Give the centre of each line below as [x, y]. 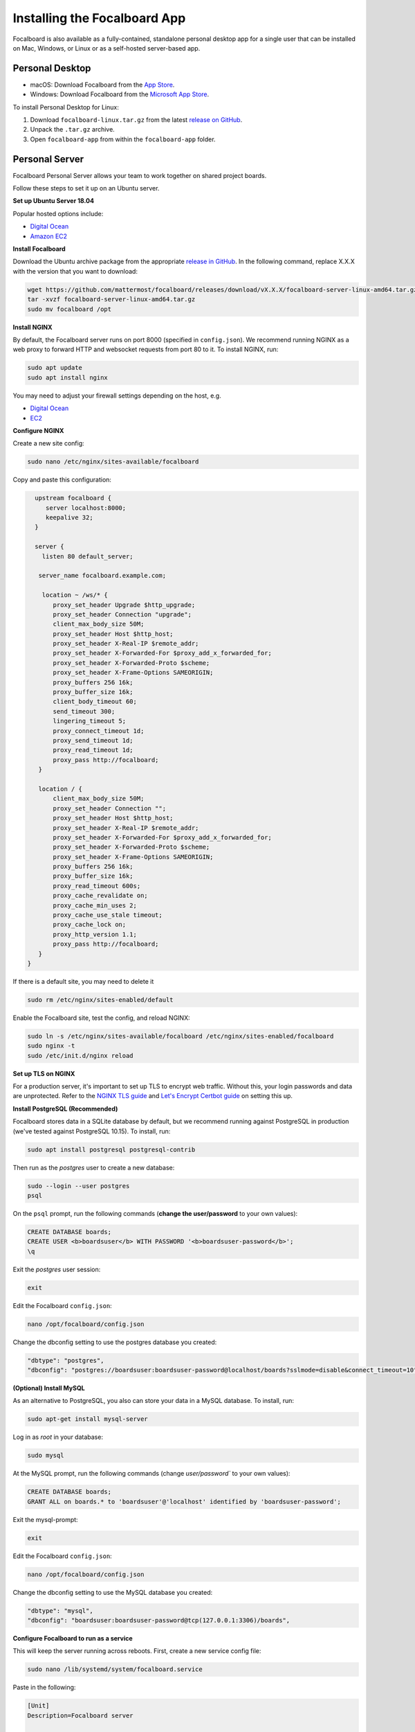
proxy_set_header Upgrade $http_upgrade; [124, 605]
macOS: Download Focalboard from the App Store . [102, 85]
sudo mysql [46, 1456]
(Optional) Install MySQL [49, 1388]
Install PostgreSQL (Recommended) [65, 1108]
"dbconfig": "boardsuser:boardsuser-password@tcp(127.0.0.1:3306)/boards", [159, 1620]
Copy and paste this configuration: [62, 480]
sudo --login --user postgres [79, 1186]
